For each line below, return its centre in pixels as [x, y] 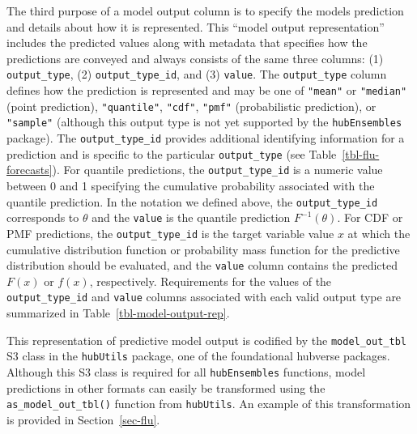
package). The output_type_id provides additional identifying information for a [206, 138]
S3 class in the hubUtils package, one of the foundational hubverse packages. [198, 356]
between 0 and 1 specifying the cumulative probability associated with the [191, 185]
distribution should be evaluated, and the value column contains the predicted [202, 265]
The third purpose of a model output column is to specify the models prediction [205, 11]
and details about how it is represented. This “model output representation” [196, 26]
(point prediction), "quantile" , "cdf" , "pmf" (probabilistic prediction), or [191, 106]
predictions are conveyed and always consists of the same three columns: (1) [195, 58]
